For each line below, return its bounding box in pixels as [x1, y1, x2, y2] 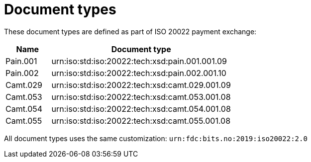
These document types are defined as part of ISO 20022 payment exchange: [4, 27, 257, 36]
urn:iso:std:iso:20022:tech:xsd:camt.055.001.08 [51, 115, 231, 126]
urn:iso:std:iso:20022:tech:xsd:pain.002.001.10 [51, 68, 226, 78]
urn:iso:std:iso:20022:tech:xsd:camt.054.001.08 [51, 103, 231, 114]
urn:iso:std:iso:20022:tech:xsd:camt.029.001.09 [51, 80, 231, 90]
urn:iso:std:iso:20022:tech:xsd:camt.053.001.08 [51, 91, 231, 102]
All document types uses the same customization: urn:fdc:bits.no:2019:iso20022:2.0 [4, 134, 308, 143]
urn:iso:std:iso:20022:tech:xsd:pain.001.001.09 [51, 56, 227, 66]
